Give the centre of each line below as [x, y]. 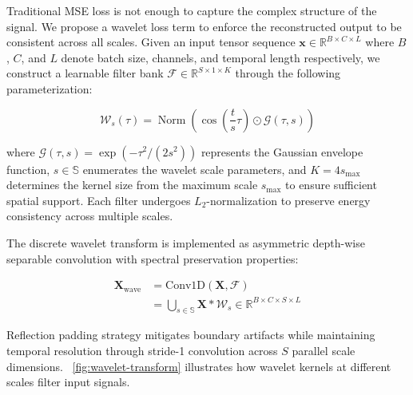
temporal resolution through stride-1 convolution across [142, 351]
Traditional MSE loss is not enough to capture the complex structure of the [192, 10]
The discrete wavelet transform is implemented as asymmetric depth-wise [186, 242]
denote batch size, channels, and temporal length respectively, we [220, 57]
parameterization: [50, 88]
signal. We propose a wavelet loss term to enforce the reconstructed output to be [204, 26]
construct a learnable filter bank [85, 73]
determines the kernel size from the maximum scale [132, 185]
